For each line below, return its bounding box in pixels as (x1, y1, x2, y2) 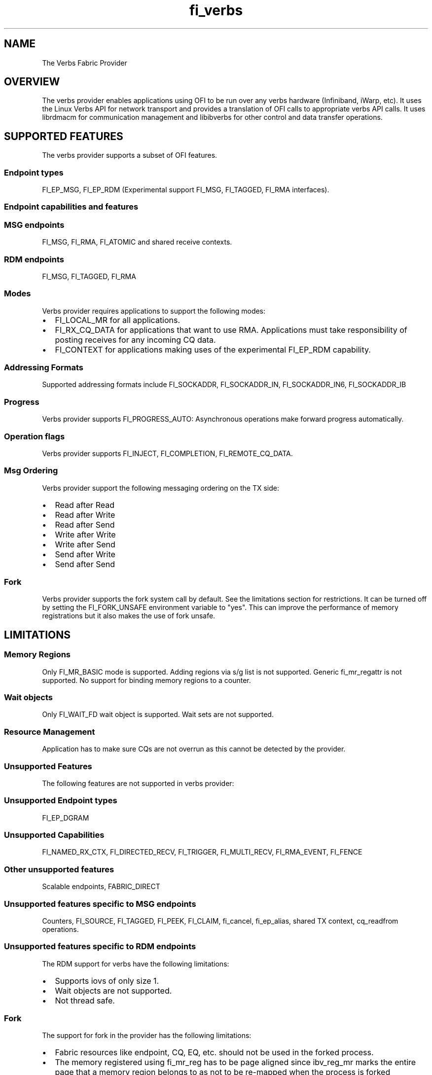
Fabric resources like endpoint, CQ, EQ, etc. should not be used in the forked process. (55, 1047, 374, 1058)
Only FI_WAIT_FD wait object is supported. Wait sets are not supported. (42, 710, 274, 719)
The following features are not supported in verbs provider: (42, 779, 234, 788)
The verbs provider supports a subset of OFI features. (42, 151, 217, 160)
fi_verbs (189, 2, 243, 19)
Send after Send (55, 559, 115, 569)
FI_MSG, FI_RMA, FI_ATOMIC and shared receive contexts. (42, 238, 232, 247)
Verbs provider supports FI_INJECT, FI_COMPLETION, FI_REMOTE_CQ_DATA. (42, 449, 293, 458)
